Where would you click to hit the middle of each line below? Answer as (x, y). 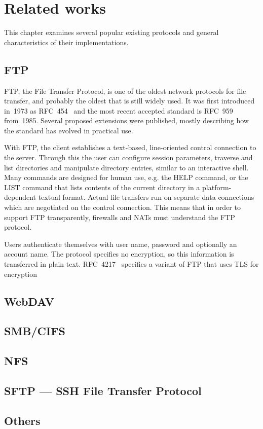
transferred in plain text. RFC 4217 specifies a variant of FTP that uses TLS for (131, 264)
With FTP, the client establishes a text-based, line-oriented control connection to (130, 147)
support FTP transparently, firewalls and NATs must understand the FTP (120, 217)
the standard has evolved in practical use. (69, 130)
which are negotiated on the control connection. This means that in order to (122, 207)
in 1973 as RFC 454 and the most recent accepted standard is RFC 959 (119, 110)
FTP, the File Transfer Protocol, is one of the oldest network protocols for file (125, 91)
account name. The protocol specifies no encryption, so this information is (119, 254)
